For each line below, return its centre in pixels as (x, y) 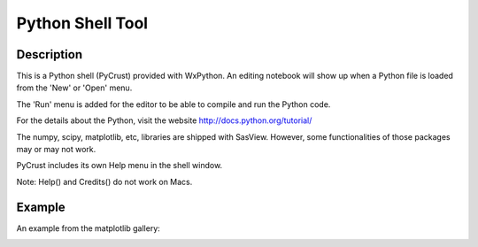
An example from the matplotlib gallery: (89, 228)
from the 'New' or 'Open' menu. (74, 88)
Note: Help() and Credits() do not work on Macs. (104, 181)
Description (50, 54)
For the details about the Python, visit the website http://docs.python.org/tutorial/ (164, 120)
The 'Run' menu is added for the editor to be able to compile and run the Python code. (173, 104)
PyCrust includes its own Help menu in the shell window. (119, 166)
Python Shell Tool (82, 23)
